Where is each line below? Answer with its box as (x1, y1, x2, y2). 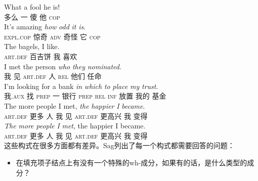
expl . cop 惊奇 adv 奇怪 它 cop (4, 31, 101, 41)
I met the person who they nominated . (4, 61, 121, 71)
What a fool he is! (4, 2, 60, 12)
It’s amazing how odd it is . (4, 21, 86, 32)
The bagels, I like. (4, 41, 60, 52)
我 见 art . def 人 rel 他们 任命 (4, 71, 102, 81)
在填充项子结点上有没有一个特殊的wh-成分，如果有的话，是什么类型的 (16, 157, 247, 167)
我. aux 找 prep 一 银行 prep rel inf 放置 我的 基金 (4, 91, 166, 101)
